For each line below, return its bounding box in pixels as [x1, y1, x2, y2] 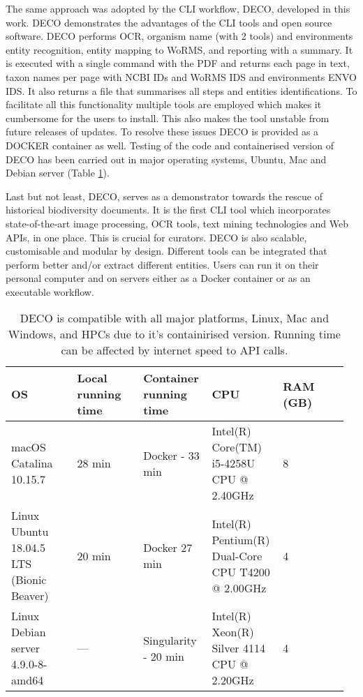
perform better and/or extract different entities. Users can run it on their [6, 257, 319, 271]
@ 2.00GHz [212, 579, 267, 596]
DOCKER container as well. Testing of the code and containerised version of [6, 137, 334, 152]
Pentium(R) [212, 531, 270, 548]
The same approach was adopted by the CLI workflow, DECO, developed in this [6, 1, 350, 15]
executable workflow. [6, 284, 94, 299]
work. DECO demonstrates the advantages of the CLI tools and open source [6, 15, 332, 29]
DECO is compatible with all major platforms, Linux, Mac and [20, 310, 329, 327]
